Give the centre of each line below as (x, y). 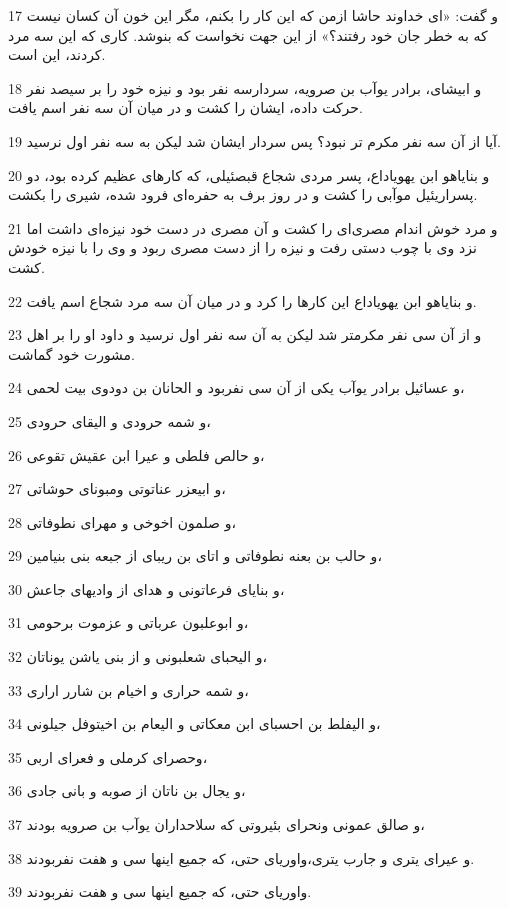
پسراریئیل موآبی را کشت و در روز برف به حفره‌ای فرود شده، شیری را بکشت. (243, 194)
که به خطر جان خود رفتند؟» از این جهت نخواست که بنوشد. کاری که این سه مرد (248, 34)
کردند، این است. (57, 54)
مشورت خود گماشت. (72, 353)
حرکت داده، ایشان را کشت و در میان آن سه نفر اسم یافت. (185, 107)
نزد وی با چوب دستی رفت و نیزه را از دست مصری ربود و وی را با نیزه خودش (242, 247)
